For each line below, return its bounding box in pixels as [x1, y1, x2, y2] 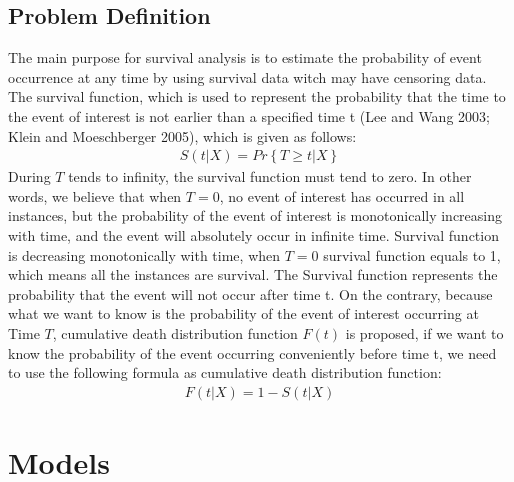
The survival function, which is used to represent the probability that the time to [8, 86, 506, 107]
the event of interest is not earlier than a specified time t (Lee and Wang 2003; [8, 105, 490, 126]
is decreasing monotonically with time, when [8, 244, 281, 265]
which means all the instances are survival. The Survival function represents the [8, 264, 498, 285]
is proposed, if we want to [345, 322, 504, 343]
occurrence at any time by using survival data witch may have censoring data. [8, 66, 487, 87]
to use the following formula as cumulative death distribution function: [8, 362, 442, 383]
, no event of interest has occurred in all [219, 185, 465, 206]
